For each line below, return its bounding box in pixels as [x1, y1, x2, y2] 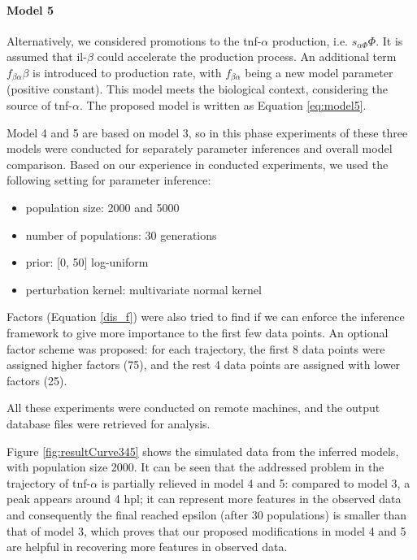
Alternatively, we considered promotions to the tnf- [7, 32, 262, 49]
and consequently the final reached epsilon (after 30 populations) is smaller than [7, 506, 407, 523]
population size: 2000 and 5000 [25, 199, 180, 215]
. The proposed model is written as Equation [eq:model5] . [79, 97, 367, 114]
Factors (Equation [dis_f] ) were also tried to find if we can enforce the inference [7, 308, 405, 325]
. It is [376, 32, 403, 49]
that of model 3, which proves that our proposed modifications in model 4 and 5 [7, 522, 406, 539]
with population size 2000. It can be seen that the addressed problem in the [7, 458, 384, 475]
